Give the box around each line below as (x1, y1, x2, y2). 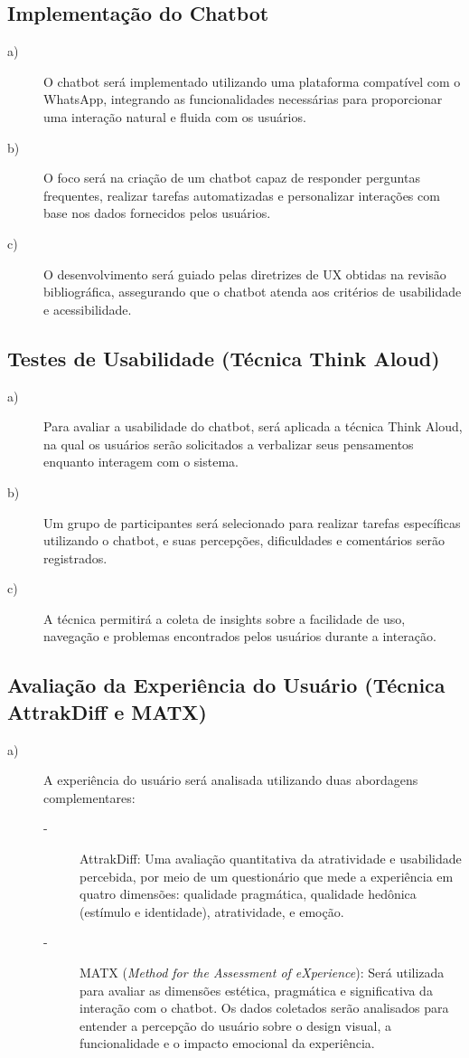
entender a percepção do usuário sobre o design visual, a (80, 1015, 392, 1034)
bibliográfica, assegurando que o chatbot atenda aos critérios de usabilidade (43, 282, 462, 301)
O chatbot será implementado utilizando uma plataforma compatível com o (43, 71, 461, 90)
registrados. (43, 548, 108, 567)
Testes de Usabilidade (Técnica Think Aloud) (7, 344, 440, 372)
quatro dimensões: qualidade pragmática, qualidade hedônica (80, 884, 417, 903)
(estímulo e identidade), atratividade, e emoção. (80, 902, 344, 921)
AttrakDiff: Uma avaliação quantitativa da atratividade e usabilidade (80, 849, 462, 868)
